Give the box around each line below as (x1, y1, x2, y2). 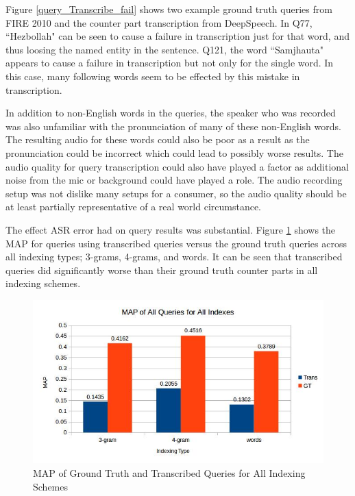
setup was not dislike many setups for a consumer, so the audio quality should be (5, 186, 347, 200)
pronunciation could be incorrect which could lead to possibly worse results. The (5, 145, 343, 160)
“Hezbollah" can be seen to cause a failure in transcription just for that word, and (5, 29, 350, 43)
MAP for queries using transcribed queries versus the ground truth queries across (5, 236, 347, 250)
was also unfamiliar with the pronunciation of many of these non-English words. (5, 119, 341, 133)
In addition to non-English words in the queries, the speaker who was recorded (5, 106, 336, 120)
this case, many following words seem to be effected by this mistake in (5, 69, 300, 83)
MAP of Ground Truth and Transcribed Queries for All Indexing (33, 466, 306, 480)
